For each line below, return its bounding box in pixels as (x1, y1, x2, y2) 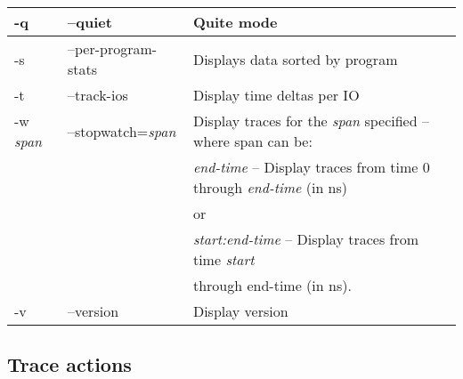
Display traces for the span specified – (192, 110, 429, 131)
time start (192, 249, 255, 270)
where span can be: (192, 131, 313, 151)
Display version (192, 301, 288, 321)
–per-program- (68, 38, 158, 59)
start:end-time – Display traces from (192, 229, 419, 249)
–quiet (68, 12, 112, 32)
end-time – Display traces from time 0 (192, 157, 430, 177)
